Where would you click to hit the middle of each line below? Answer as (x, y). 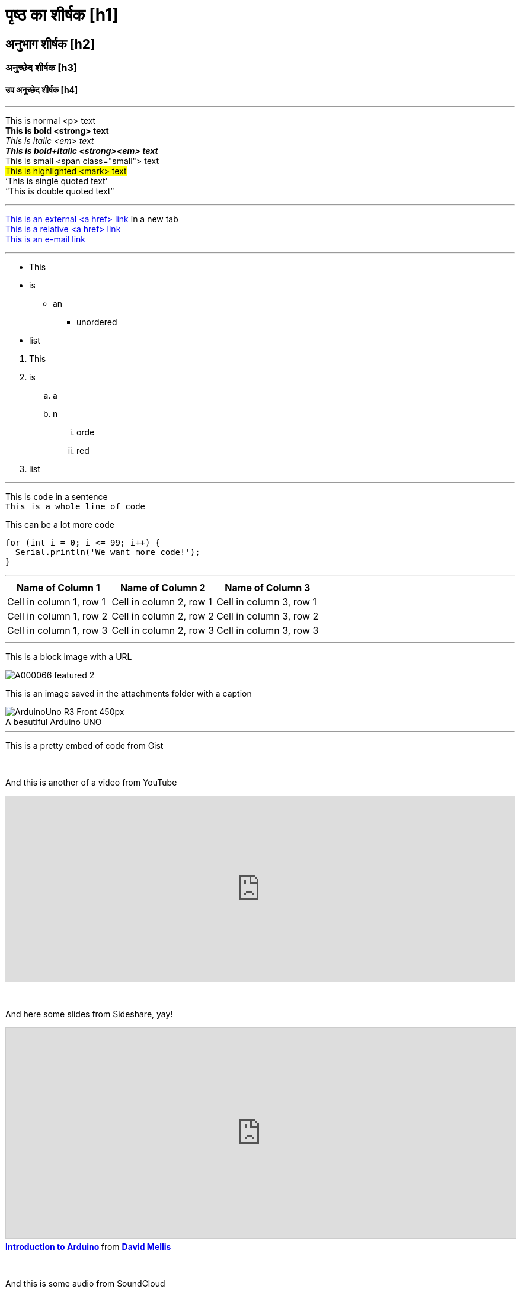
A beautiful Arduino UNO (54, 722)
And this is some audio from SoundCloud (85, 1284)
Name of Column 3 (268, 588)
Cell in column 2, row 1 (162, 602)
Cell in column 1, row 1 (56, 602)
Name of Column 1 (58, 588)
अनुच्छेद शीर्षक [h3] (41, 68)
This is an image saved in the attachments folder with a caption (129, 694)
